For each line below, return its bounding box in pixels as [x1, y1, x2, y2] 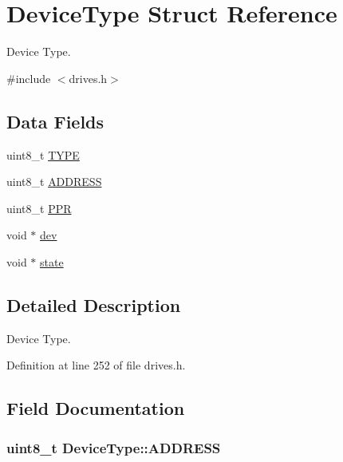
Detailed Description [6, 292, 181, 317]
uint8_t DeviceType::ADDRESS [6, 437, 221, 457]
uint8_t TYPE [6, 146, 80, 163]
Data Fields [6, 109, 104, 133]
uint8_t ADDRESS [6, 173, 102, 190]
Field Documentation [6, 396, 185, 421]
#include [6, 69, 51, 86]
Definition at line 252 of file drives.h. [6, 357, 186, 373]
